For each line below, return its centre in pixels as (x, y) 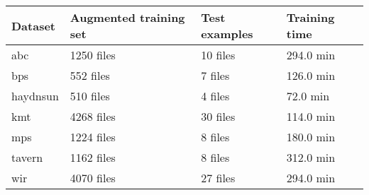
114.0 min (311, 116)
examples (227, 34)
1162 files (93, 157)
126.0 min (311, 75)
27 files (218, 178)
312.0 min (311, 157)
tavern (27, 157)
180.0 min (311, 137)
